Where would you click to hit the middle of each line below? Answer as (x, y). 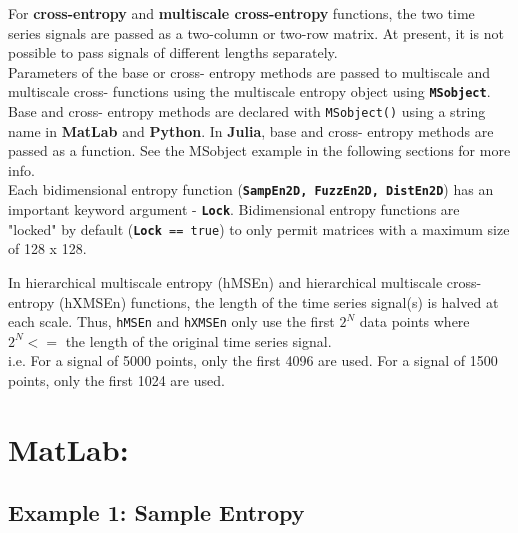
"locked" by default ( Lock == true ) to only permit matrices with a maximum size (259, 228)
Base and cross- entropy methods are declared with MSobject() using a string (247, 111)
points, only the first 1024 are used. (116, 380)
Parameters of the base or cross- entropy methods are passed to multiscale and (249, 71)
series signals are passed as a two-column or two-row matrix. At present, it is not (256, 32)
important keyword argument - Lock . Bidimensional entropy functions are (234, 209)
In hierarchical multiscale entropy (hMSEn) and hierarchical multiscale (225, 282)
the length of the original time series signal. (198, 340)
